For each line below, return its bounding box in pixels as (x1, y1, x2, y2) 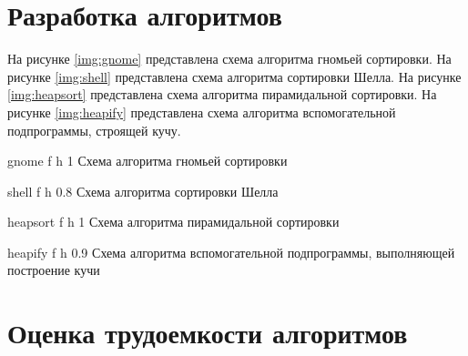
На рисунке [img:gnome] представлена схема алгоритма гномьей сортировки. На (7, 49, 452, 68)
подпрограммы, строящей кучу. (7, 120, 181, 139)
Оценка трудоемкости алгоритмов (7, 314, 408, 351)
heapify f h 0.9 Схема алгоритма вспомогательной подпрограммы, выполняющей (7, 242, 455, 261)
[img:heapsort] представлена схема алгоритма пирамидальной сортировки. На (7, 85, 437, 104)
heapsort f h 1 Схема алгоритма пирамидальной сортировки (7, 212, 340, 231)
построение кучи (7, 260, 100, 280)
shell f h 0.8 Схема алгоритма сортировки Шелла (7, 181, 279, 200)
